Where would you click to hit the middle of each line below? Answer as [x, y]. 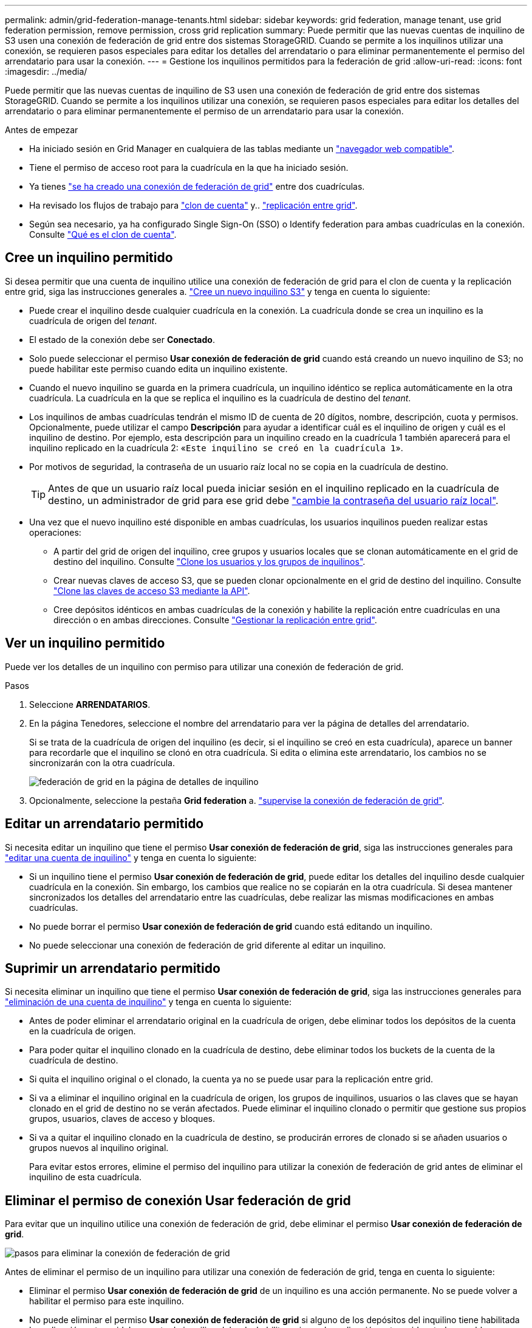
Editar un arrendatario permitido [104, 824]
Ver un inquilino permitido [85, 643]
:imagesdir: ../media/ [46, 71]
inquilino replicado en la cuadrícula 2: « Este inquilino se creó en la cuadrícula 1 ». [216, 448]
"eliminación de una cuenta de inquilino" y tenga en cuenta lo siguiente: [148, 1002]
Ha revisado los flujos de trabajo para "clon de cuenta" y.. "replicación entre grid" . [193, 205]
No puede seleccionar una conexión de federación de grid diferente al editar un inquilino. [208, 945]
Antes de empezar [42, 130]
